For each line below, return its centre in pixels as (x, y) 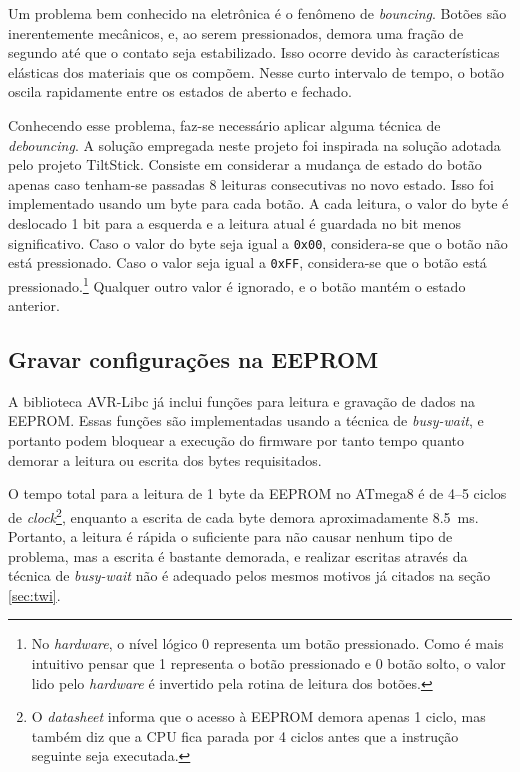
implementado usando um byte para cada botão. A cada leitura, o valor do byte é (258, 203)
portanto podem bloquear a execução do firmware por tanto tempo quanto (236, 440)
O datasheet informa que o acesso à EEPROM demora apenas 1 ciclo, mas (258, 716)
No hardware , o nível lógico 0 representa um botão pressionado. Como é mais (267, 643)
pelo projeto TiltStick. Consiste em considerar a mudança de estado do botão (245, 164)
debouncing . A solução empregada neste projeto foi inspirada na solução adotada (254, 144)
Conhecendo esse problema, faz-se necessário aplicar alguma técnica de (224, 124)
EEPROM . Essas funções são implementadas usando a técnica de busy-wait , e (246, 420)
